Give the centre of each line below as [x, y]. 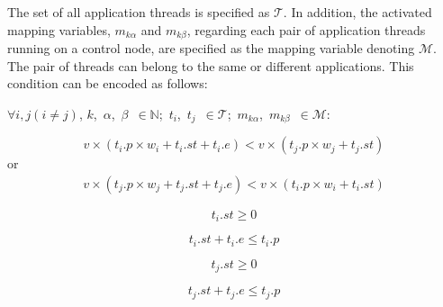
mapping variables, [59, 29]
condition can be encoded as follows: [108, 83]
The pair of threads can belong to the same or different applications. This [211, 65]
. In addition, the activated [357, 12]
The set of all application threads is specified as [139, 12]
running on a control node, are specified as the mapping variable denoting [211, 48]
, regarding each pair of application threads [306, 29]
